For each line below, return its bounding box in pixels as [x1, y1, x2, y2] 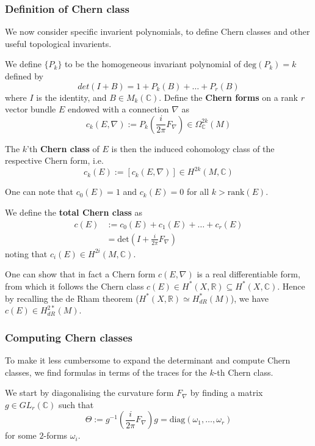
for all [186, 185, 209, 198]
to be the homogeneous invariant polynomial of [65, 57, 241, 70]
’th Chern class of [27, 142, 100, 155]
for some [5, 429, 37, 442]
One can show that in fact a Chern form [5, 268, 156, 280]
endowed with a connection [67, 103, 169, 115]
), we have [230, 291, 269, 304]
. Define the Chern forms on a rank [159, 90, 298, 103]
